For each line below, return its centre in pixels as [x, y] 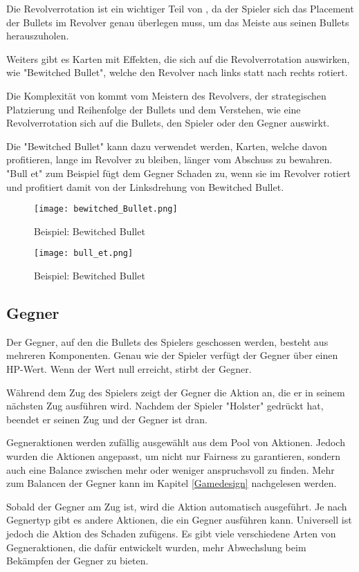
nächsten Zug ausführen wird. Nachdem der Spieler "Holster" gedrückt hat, [165, 406]
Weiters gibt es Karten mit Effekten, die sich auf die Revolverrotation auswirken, [178, 58]
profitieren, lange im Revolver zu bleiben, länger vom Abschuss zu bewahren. [169, 159]
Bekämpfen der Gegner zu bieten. [77, 561]
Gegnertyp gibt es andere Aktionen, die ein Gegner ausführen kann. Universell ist [179, 520]
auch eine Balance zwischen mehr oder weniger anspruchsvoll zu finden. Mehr [171, 469]
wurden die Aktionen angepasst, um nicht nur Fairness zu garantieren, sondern [174, 455]
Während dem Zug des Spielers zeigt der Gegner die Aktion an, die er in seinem [176, 392]
